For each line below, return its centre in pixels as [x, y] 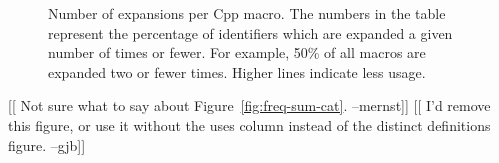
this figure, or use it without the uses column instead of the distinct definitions [249, 124]
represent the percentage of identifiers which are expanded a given [250, 32]
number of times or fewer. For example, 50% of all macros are [237, 52]
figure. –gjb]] [47, 144]
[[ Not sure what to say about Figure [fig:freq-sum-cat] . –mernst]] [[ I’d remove [249, 105]
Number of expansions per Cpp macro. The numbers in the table [247, 13]
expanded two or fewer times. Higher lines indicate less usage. [237, 71]
